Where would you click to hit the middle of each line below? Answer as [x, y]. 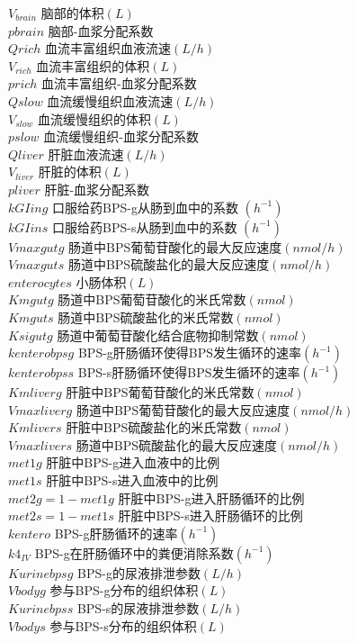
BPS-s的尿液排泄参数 [138, 608]
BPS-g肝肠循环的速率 [116, 533]
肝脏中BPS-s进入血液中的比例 [132, 480]
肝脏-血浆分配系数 [97, 189]
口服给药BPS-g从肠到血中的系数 [145, 207]
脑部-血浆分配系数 [101, 30]
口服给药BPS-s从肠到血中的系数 [144, 226]
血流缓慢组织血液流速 [110, 100]
